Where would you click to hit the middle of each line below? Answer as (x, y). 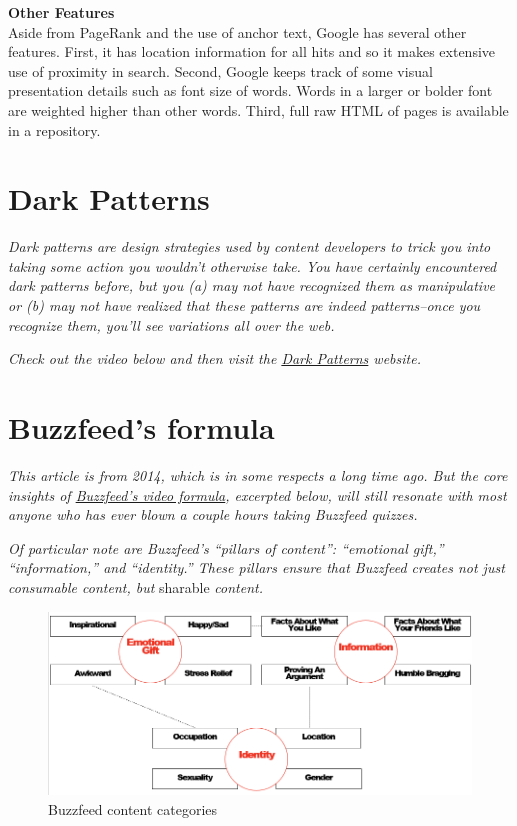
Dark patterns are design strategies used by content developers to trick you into (249, 246)
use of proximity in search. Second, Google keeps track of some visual (220, 70)
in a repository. (54, 129)
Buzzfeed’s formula (141, 427)
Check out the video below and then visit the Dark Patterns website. (214, 358)
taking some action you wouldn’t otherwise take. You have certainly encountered (252, 265)
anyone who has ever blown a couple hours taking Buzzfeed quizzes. (213, 514)
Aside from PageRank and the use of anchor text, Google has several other (237, 31)
